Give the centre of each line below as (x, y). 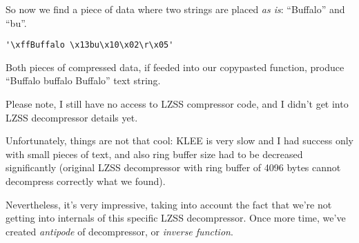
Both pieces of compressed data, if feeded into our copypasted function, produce (175, 67)
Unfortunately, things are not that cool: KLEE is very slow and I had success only (180, 140)
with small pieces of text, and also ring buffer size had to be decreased (154, 154)
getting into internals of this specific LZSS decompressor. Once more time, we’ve (176, 218)
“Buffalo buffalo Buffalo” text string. (83, 80)
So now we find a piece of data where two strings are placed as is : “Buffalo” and (175, 9)
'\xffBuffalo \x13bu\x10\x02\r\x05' (90, 45)
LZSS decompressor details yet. (72, 117)
